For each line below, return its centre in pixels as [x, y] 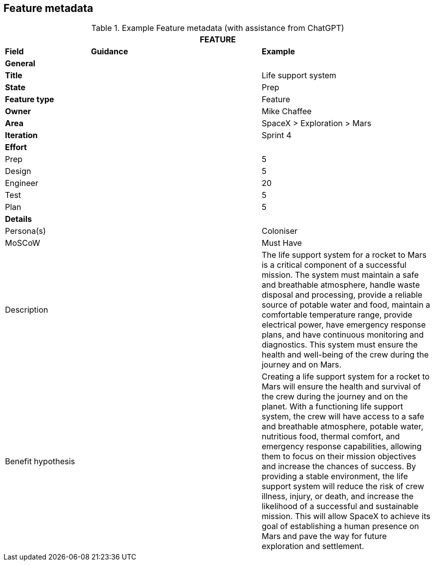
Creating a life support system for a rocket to [346, 377]
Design [18, 171]
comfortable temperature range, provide [337, 315]
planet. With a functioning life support [332, 407]
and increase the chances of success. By [339, 467]
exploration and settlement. [313, 546]
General [20, 64]
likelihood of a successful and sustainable [340, 506]
